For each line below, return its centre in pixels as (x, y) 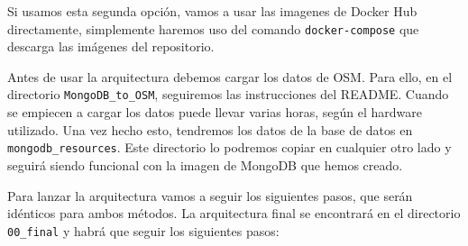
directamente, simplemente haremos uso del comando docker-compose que (213, 28)
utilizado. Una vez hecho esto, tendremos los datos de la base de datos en (210, 129)
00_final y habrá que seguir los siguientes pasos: (143, 230)
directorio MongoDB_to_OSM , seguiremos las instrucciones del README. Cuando (228, 94)
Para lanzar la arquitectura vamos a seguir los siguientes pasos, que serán (210, 195)
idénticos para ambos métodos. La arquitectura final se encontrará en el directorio (234, 213)
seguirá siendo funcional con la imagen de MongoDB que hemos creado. (205, 164)
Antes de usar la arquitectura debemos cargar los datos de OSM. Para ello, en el (230, 76)
